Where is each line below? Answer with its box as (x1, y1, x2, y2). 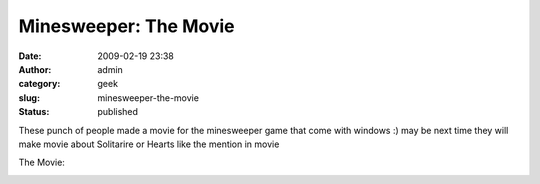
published (97, 106, 139, 118)
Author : (18, 63, 52, 75)
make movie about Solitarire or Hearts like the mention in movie (18, 138, 280, 150)
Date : (18, 50, 42, 62)
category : (18, 78, 61, 90)
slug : (18, 91, 40, 104)
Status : (18, 106, 50, 118)
